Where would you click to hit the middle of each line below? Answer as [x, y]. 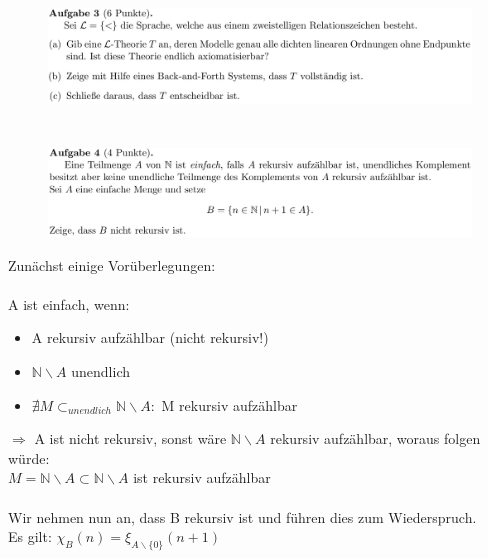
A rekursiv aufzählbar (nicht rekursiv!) [150, 337]
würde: [29, 457]
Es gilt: [30, 536]
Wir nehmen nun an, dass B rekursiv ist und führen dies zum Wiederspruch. [242, 516]
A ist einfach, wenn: [69, 303]
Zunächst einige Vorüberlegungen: [112, 264]
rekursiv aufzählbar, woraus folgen [375, 438]
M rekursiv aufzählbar [229, 404]
